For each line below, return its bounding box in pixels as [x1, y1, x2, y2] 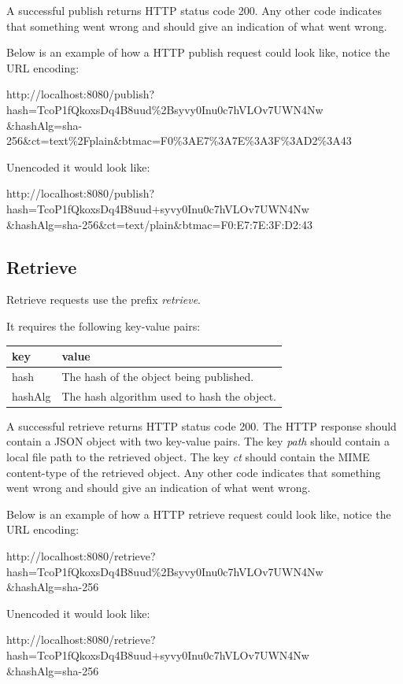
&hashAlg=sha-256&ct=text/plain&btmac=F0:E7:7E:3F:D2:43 [6, 216, 312, 232]
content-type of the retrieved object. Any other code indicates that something [6, 464, 381, 480]
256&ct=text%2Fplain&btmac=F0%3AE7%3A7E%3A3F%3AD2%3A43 [6, 132, 352, 149]
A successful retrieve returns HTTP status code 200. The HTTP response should [6, 417, 397, 434]
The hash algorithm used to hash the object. [61, 387, 276, 404]
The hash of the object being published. [61, 368, 254, 384]
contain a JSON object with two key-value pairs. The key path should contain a [6, 433, 390, 449]
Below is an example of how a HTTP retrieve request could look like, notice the [6, 505, 391, 522]
